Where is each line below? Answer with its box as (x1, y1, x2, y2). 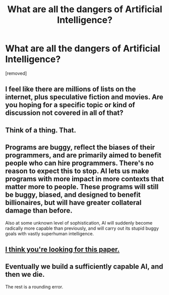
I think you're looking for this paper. (5, 245, 120, 254)
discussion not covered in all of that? (5, 109, 124, 117)
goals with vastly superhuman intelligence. (5, 230, 94, 236)
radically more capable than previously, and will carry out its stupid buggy (5, 225, 159, 231)
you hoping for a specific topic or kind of (5, 101, 135, 109)
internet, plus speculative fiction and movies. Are (5, 93, 163, 102)
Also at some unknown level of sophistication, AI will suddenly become (5, 220, 153, 226)
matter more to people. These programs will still (5, 183, 159, 191)
